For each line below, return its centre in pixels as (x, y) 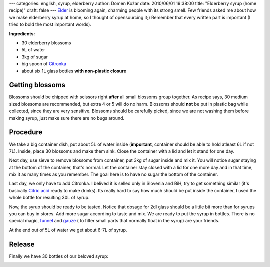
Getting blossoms (37, 85)
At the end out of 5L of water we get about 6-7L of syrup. (68, 230)
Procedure (26, 132)
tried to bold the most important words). (50, 24)
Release (22, 244)
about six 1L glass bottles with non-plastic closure (74, 71)
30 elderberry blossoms (46, 43)
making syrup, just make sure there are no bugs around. (67, 118)
